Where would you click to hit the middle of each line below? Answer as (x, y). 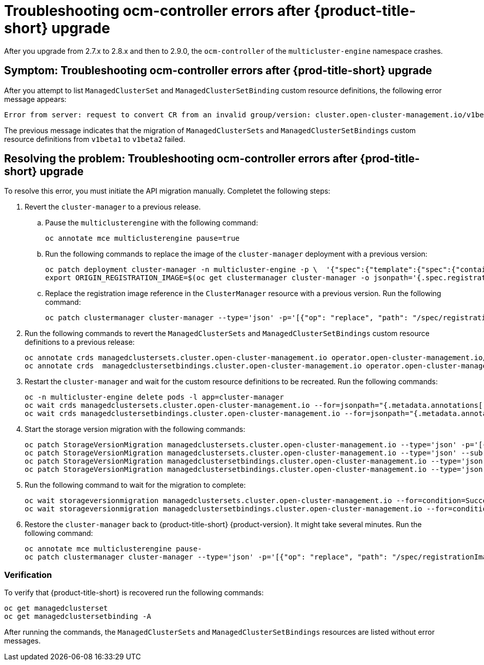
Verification (28, 575)
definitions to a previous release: (80, 342)
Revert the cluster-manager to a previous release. (113, 207)
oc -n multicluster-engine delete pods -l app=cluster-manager (154, 397)
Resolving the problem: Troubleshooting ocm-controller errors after (181, 159)
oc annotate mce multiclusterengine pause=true (143, 238)
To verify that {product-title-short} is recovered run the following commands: (134, 593)
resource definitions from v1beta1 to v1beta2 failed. (95, 139)
